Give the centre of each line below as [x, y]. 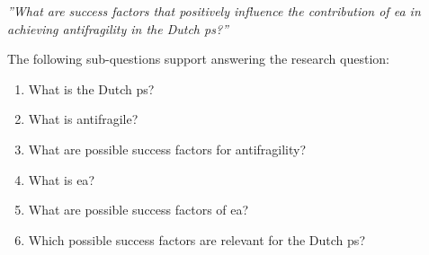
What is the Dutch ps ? [91, 88]
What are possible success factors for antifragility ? [167, 149]
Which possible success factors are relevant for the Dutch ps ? [197, 239]
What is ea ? [61, 179]
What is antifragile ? [83, 119]
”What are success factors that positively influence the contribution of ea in [214, 11]
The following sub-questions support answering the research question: [198, 59]
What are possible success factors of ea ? [139, 210]
